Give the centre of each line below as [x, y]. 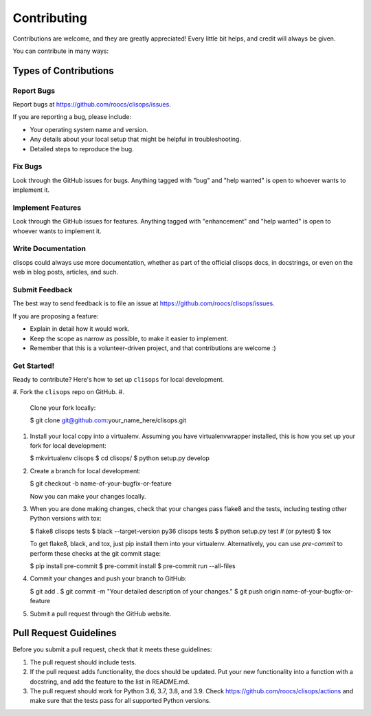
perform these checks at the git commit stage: [95, 553]
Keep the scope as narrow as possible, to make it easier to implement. [129, 338]
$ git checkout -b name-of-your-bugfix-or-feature [101, 484]
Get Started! [34, 366]
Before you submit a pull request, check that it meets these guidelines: [112, 649]
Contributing [50, 18]
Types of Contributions [63, 70]
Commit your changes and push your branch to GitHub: [108, 578]
